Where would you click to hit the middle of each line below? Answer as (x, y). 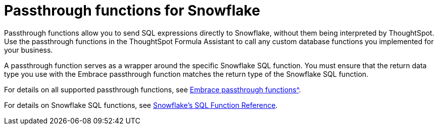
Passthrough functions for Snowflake (132, 11)
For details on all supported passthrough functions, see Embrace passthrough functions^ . (153, 89)
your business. (29, 50)
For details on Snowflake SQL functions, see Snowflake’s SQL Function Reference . (141, 105)
